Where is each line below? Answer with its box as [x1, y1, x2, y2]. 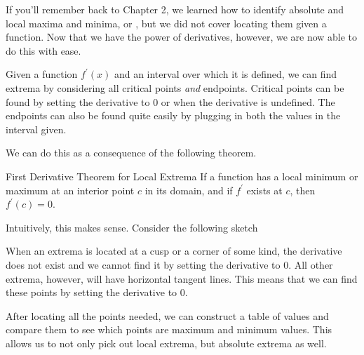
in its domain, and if [144, 182, 233, 197]
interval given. [6, 121, 67, 136]
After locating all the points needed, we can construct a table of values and [6, 308, 329, 323]
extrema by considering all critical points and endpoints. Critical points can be [6, 80, 344, 95]
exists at [246, 182, 283, 197]
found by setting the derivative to [6, 94, 150, 109]
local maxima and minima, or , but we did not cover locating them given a [6, 15, 327, 30]
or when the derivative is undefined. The [161, 94, 335, 109]
